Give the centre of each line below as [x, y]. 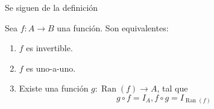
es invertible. [49, 48]
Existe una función [54, 88]
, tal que [172, 88]
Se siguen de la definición [52, 7]
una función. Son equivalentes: [113, 27]
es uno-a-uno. [51, 68]
